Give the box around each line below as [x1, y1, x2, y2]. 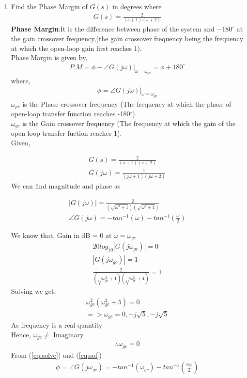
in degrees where [112, 1, 162, 11]
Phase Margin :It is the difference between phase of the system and [11, 24, 215, 34]
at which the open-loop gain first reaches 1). [11, 43, 142, 53]
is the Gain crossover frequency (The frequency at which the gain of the [22, 118, 236, 128]
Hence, [11, 329, 31, 339]
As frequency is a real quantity [11, 320, 103, 330]
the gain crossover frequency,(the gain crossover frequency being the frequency [11, 33, 244, 44]
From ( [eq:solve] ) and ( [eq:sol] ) [11, 349, 102, 360]
